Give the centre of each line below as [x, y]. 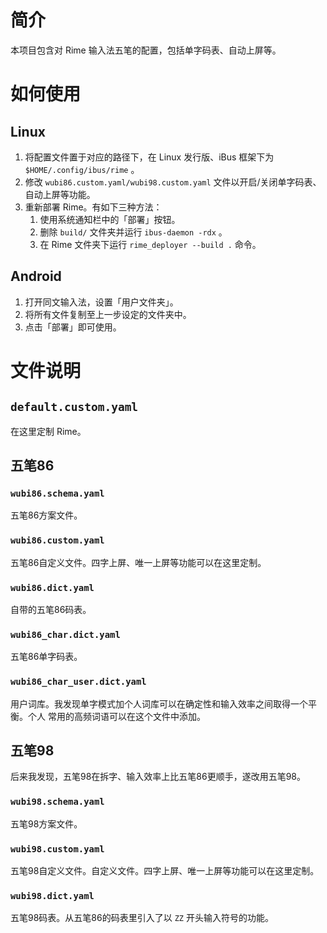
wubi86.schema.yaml [57, 494]
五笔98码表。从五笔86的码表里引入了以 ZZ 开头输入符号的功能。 [142, 918]
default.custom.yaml [74, 407]
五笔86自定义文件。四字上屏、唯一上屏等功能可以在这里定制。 [138, 562]
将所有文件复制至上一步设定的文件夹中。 [108, 314]
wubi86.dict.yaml [52, 587]
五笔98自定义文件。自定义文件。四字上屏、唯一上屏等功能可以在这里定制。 [165, 871]
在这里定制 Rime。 [48, 431]
